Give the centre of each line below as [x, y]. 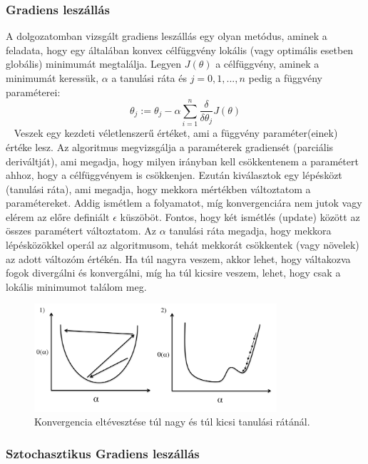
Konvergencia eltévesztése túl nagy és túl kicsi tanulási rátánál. [172, 422]
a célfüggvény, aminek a [267, 64]
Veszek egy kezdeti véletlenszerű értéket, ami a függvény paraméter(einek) [176, 133]
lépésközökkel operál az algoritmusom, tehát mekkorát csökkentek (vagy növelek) [183, 245]
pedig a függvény [286, 78]
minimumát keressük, [52, 78]
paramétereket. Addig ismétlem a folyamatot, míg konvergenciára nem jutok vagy [184, 203]
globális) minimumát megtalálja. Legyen [94, 64]
